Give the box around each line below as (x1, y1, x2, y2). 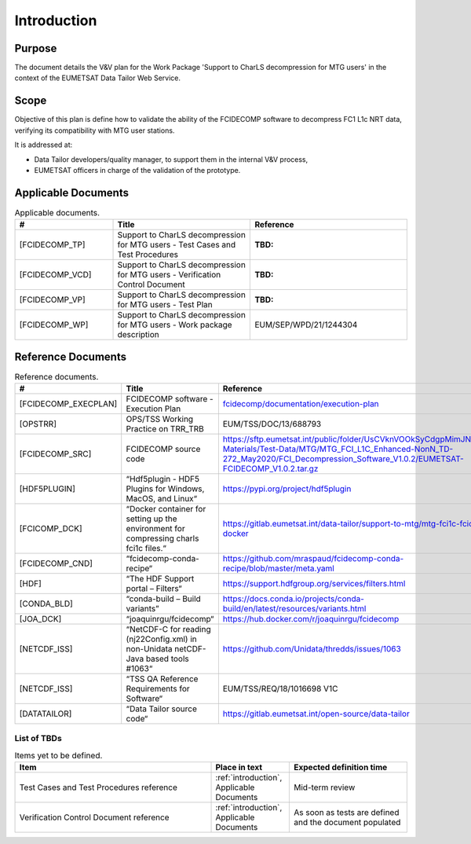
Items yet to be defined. (14, 750, 103, 761)
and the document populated (294, 817, 401, 828)
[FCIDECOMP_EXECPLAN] (19, 398, 118, 409)
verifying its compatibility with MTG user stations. (14, 126, 175, 135)
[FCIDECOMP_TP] (19, 240, 86, 251)
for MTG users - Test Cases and (117, 240, 236, 251)
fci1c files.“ (126, 543, 166, 554)
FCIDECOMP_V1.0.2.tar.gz (222, 464, 319, 475)
